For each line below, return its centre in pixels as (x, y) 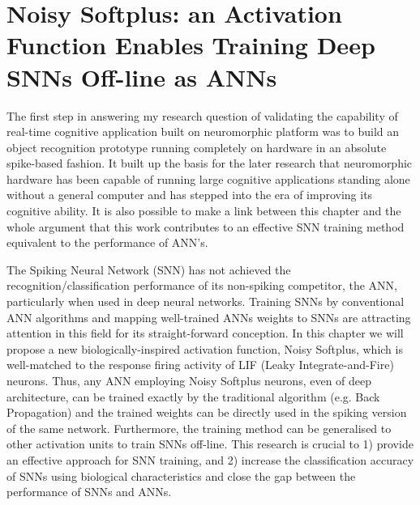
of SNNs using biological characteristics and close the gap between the (181, 475)
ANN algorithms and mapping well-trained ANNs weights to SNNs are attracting (209, 317)
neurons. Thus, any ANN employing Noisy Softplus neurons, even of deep (189, 380)
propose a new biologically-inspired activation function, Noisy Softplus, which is (205, 348)
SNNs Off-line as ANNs (142, 76)
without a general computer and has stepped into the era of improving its (190, 195)
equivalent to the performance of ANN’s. (107, 242)
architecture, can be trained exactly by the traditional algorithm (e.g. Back (193, 396)
